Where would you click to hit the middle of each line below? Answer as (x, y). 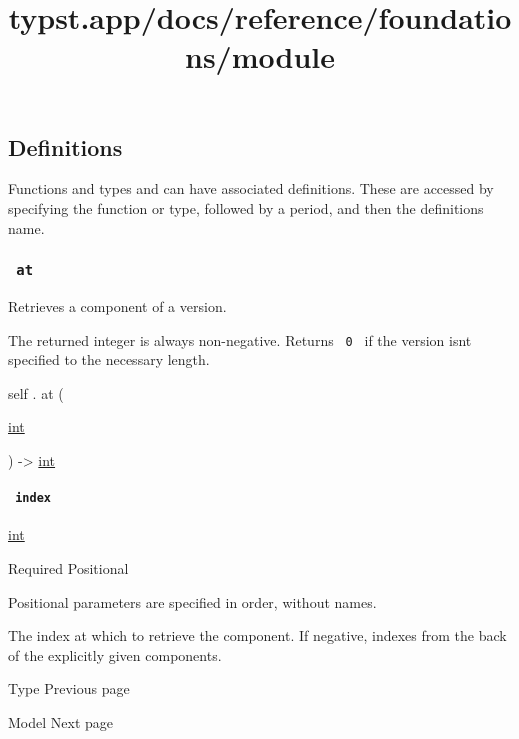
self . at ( (36, 392)
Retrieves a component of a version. (117, 305)
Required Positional (68, 568)
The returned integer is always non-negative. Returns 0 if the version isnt (240, 339)
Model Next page (61, 721)
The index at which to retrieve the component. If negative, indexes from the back (257, 635)
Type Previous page (69, 688)
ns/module (260, 56)
